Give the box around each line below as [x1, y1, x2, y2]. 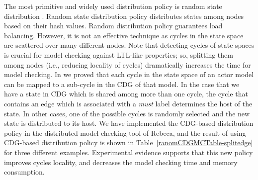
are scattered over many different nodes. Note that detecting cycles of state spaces [4, 40, 255, 50]
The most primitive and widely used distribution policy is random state [4, 1, 222, 11]
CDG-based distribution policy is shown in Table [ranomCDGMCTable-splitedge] [4, 137, 253, 148]
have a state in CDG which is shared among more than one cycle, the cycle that [4, 89, 248, 99]
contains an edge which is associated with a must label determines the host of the [4, 98, 253, 108]
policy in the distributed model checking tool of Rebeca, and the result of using [4, 127, 246, 138]
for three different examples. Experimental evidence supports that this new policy [4, 147, 253, 157]
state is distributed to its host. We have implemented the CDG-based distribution [4, 118, 254, 128]
